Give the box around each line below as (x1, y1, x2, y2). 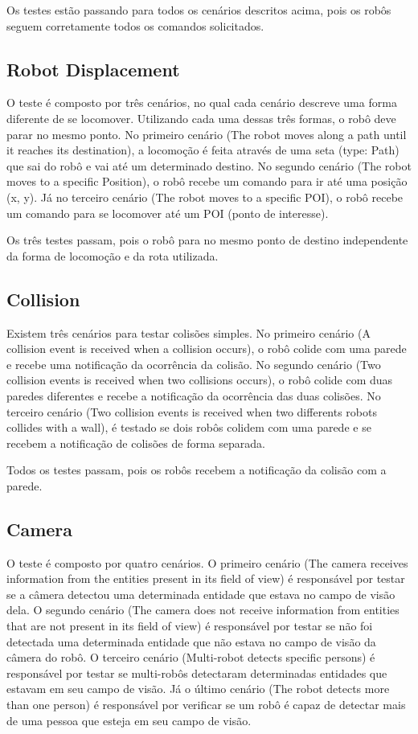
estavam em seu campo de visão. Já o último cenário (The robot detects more (6, 680, 390, 697)
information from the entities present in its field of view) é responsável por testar (6, 570, 405, 587)
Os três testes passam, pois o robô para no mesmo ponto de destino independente (6, 232, 408, 248)
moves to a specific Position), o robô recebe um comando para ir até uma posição (6, 173, 408, 190)
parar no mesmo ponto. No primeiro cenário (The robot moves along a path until (6, 125, 407, 142)
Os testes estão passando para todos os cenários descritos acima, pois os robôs (6, 2, 391, 18)
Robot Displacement (6, 56, 180, 81)
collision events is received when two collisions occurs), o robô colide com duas (6, 371, 393, 388)
